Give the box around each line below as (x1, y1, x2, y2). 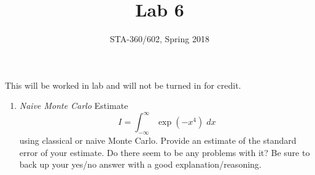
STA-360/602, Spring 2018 (110, 32, 209, 45)
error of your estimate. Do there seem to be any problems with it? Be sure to (19, 146, 310, 158)
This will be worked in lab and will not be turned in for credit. (5, 78, 241, 91)
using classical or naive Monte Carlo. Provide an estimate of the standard (19, 134, 297, 147)
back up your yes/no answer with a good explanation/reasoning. (19, 158, 262, 171)
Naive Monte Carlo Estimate (19, 99, 128, 112)
